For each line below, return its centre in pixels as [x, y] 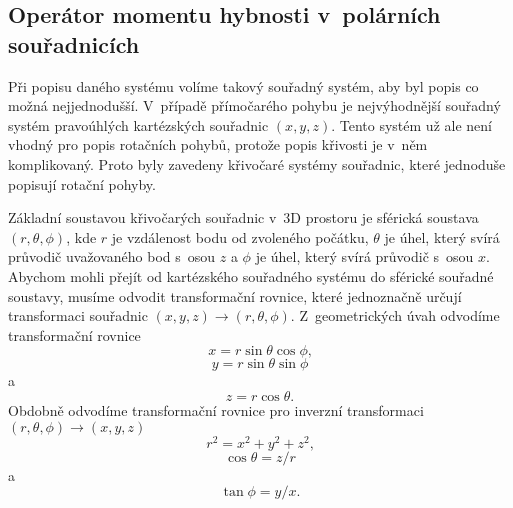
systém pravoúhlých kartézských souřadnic [138, 124]
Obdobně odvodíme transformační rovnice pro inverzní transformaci [216, 409]
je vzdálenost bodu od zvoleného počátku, [240, 236]
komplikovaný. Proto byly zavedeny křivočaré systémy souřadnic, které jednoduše [257, 163]
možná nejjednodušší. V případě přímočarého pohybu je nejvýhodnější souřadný [254, 105]
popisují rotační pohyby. [82, 183]
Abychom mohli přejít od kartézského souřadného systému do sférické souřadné [251, 275]
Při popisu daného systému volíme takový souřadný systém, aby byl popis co [243, 85]
